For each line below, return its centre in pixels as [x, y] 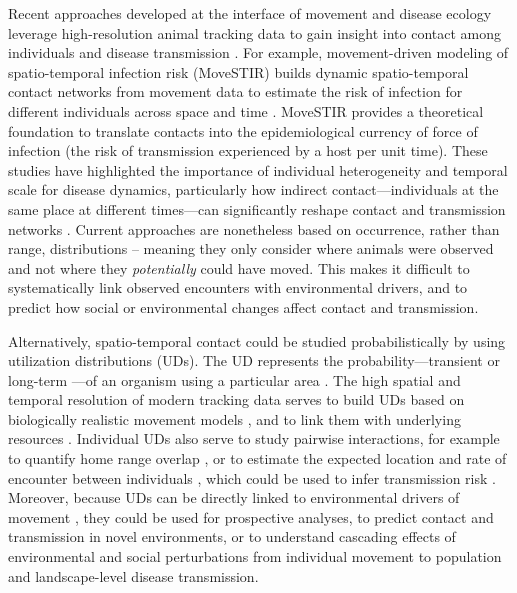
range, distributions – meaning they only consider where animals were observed [251, 248]
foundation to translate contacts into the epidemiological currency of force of [243, 130]
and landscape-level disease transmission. [133, 575]
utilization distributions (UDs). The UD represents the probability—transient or [254, 360]
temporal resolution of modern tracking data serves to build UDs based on [236, 399]
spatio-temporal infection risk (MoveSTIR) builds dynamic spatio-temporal [238, 71]
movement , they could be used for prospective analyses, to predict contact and [251, 516]
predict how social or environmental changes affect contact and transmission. [243, 306]
